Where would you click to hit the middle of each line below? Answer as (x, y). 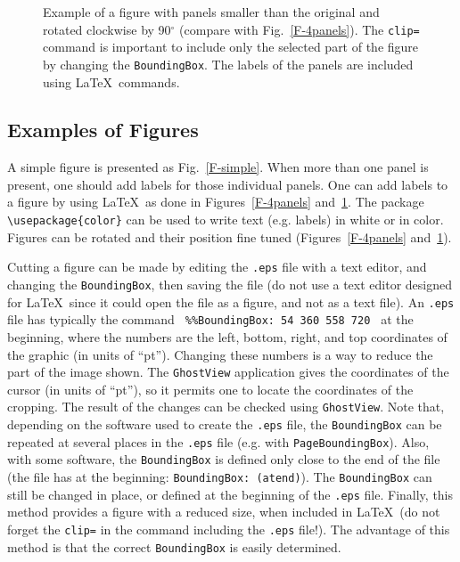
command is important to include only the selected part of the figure (231, 47)
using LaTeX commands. (111, 81)
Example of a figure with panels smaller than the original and (211, 12)
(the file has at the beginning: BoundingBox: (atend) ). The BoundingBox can (220, 477)
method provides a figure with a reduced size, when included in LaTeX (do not (224, 512)
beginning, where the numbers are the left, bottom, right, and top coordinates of (227, 336)
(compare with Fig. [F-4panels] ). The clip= (300, 29)
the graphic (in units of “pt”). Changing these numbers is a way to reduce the (220, 354)
